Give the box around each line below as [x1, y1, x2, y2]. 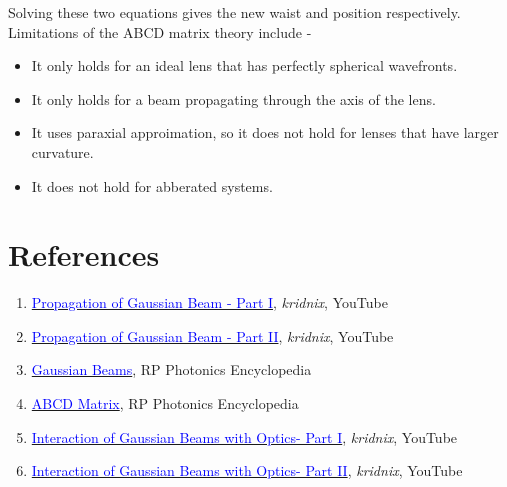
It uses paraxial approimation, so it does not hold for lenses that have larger [31, 122, 499, 143]
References [8, 234, 160, 275]
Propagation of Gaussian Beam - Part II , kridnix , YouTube [31, 325, 394, 346]
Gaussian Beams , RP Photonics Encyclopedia [31, 359, 312, 380]
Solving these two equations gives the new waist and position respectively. [8, 2, 461, 22]
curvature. [31, 141, 94, 162]
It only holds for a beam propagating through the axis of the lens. [31, 88, 436, 109]
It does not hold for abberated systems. [31, 175, 273, 196]
